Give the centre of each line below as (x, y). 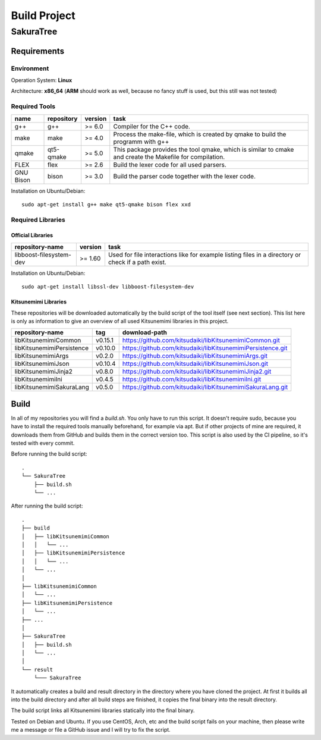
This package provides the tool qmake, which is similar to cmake (204, 149)
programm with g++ (141, 142)
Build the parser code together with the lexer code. (184, 176)
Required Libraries (38, 220)
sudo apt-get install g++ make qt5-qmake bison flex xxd (106, 204)
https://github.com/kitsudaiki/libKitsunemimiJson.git (195, 364)
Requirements (38, 51)
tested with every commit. (43, 443)
